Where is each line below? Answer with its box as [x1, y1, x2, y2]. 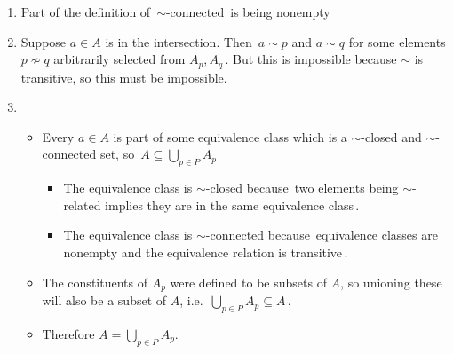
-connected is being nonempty [165, 3, 330, 20]
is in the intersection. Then [105, 32, 252, 51]
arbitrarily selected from [53, 50, 186, 68]
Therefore [42, 324, 95, 342]
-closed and [361, 127, 422, 146]
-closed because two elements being [205, 178, 399, 197]
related [63, 195, 101, 214]
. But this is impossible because [225, 50, 397, 68]
